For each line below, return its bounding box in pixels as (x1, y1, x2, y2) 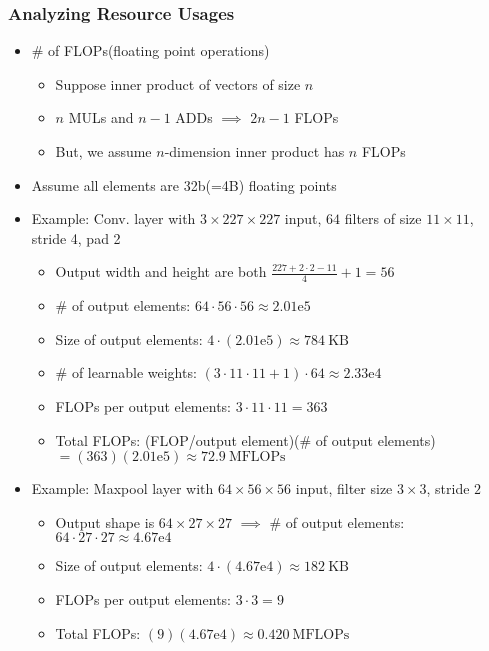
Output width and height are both (55, 261, 267, 282)
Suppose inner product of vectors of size (55, 73, 301, 94)
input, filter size (295, 478, 393, 499)
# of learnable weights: (55, 362, 197, 383)
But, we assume (55, 141, 152, 161)
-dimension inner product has (164, 141, 345, 161)
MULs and (68, 107, 134, 128)
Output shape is (55, 511, 155, 532)
